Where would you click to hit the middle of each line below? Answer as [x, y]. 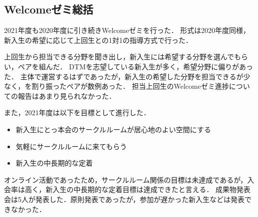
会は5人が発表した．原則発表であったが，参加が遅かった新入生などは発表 [125, 199]
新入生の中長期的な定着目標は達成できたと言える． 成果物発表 [148, 189]
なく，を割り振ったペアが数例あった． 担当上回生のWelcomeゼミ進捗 [117, 86]
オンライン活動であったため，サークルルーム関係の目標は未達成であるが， [126, 179]
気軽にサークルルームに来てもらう [71, 146]
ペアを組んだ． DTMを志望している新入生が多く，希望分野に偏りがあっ [135, 66]
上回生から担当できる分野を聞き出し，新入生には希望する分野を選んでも [123, 57]
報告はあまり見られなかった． [67, 96]
